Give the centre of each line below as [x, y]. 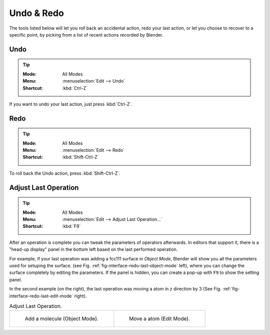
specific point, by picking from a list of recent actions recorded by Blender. [86, 35]
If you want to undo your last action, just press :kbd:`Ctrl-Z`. [71, 104]
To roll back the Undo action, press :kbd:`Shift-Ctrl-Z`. [65, 173]
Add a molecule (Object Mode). [61, 319]
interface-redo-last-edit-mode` [41, 296]
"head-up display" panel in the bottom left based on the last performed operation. [93, 249]
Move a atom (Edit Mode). [159, 319]
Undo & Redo [37, 13]
